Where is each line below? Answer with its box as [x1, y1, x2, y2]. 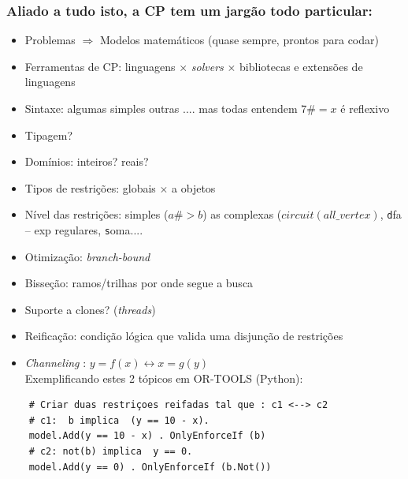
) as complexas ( [202, 206, 282, 223]
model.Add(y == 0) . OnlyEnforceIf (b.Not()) [28, 461, 272, 473]
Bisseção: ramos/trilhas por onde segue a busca [24, 275, 254, 291]
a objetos [172, 179, 216, 196]
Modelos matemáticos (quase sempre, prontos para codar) [99, 32, 379, 48]
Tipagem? [24, 126, 73, 143]
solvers [191, 58, 224, 74]
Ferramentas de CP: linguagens [24, 58, 176, 74]
